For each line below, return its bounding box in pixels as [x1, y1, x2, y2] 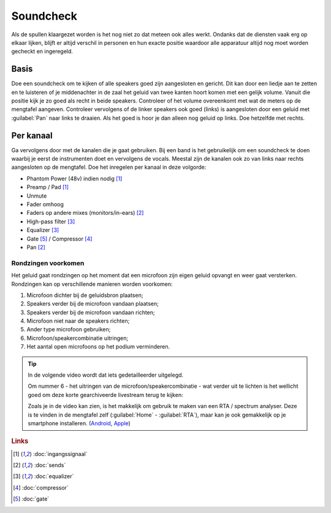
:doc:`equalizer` [34, 472, 74, 480]
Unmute [26, 192, 47, 199]
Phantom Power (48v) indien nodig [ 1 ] [26, 175, 123, 182]
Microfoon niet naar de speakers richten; [26, 317, 130, 325]
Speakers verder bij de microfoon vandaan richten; [26, 309, 156, 316]
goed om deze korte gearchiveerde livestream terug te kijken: [28, 391, 183, 398]
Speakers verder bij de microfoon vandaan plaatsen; [26, 300, 159, 307]
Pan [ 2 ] [26, 244, 45, 251]
